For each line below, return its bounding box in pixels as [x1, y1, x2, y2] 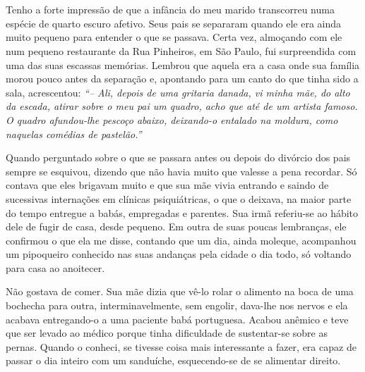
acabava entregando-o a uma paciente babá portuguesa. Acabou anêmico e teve [6, 311, 349, 326]
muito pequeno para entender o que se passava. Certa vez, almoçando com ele [6, 30, 342, 44]
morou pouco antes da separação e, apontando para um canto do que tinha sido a [6, 71, 359, 86]
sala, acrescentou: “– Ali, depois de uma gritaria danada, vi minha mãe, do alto [6, 85, 350, 99]
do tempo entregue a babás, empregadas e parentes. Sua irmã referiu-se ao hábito [6, 205, 359, 220]
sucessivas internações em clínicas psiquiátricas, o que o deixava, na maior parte [6, 191, 352, 206]
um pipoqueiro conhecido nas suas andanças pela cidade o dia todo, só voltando [6, 247, 352, 261]
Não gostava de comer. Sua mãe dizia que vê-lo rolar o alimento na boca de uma [6, 284, 354, 299]
